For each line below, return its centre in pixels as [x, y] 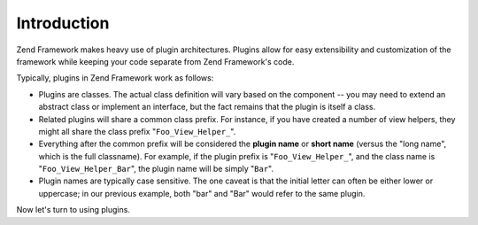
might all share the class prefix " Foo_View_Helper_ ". [137, 131]
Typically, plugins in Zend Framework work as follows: [115, 78]
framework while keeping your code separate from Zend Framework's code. [155, 61]
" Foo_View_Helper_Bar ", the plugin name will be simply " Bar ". [156, 169]
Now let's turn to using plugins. [73, 210]
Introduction [63, 23]
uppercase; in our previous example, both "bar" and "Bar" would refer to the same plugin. [202, 193]
